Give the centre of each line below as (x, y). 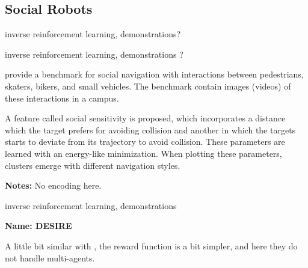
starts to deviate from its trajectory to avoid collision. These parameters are (145, 142)
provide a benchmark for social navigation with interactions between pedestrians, (154, 74)
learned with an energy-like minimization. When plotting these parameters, (143, 153)
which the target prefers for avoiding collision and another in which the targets (150, 129)
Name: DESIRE (38, 226)
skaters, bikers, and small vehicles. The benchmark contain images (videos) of (148, 86)
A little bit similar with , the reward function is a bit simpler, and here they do (151, 245)
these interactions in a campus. (62, 98)
